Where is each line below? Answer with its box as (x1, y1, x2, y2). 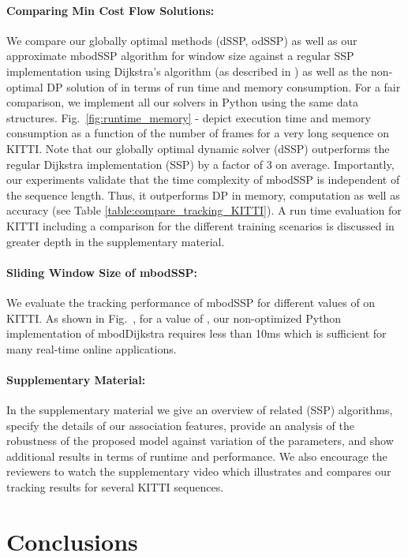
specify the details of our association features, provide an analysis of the (6, 417, 354, 433)
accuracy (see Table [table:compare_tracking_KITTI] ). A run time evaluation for (6, 202, 402, 219)
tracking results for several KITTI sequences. (6, 479, 224, 495)
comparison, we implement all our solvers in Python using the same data (6, 94, 358, 110)
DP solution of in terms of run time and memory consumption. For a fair (47, 78, 401, 95)
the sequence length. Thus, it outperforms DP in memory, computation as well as (6, 186, 400, 203)
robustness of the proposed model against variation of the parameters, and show (6, 432, 394, 449)
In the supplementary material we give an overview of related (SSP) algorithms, (6, 402, 393, 418)
